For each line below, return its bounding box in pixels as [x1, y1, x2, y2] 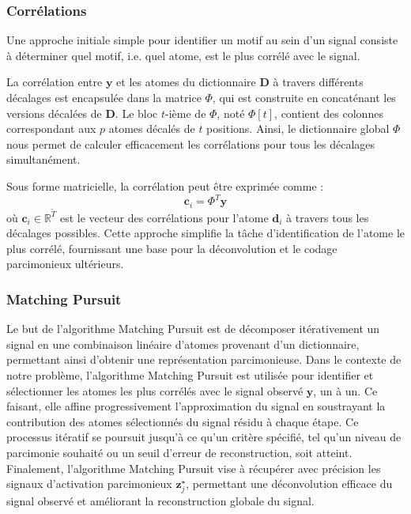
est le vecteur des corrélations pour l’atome [60, 209, 269, 225]
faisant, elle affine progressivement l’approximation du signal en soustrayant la [6, 398, 386, 414]
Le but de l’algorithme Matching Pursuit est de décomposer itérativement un [6, 320, 380, 337]
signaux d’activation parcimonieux [6, 475, 172, 492]
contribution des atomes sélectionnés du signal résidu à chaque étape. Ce [6, 413, 359, 429]
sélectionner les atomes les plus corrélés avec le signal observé [6, 382, 304, 399]
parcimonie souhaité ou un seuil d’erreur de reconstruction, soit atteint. [6, 444, 353, 460]
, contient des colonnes [274, 104, 383, 121]
